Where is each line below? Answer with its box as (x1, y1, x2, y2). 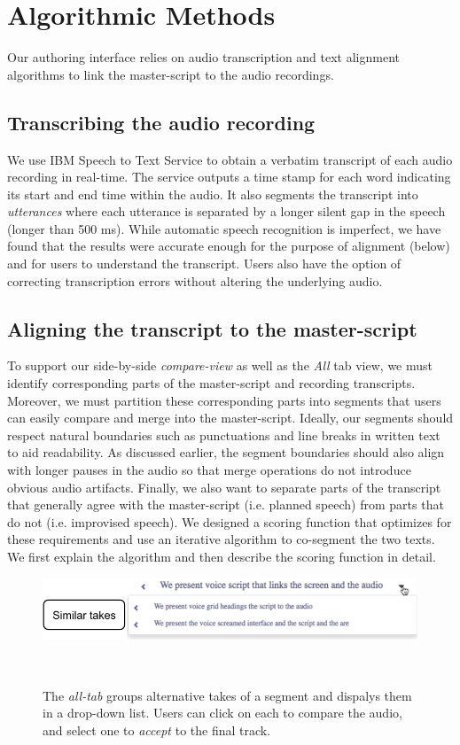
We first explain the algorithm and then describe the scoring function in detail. (7, 547, 436, 565)
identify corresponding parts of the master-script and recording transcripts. (7, 374, 416, 392)
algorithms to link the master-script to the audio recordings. (7, 65, 334, 83)
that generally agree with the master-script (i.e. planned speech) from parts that (7, 495, 444, 514)
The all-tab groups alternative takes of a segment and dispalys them (43, 686, 412, 704)
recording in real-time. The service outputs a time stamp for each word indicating (7, 167, 451, 186)
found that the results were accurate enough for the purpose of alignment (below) (7, 237, 450, 255)
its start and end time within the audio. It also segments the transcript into (7, 184, 418, 203)
